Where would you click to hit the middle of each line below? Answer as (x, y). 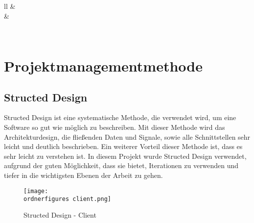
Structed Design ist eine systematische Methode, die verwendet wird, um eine (120, 117)
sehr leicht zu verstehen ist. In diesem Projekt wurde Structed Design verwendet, (125, 156)
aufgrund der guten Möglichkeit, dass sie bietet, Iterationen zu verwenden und (121, 165)
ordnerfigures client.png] (67, 199)
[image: (36, 191)
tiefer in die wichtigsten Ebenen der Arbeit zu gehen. (83, 175)
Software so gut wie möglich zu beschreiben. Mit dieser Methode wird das (115, 127)
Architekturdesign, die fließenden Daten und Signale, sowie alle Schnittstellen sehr (127, 136)
